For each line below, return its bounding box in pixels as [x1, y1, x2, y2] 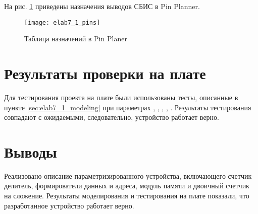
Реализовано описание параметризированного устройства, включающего [4, 170, 226, 181]
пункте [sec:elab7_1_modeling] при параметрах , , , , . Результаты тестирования [4, 102, 251, 112]
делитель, [4, 180, 33, 191]
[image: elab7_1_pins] [24, 19, 100, 26]
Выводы [4, 141, 57, 162]
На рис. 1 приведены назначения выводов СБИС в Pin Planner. [4, 1, 200, 11]
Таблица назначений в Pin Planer [24, 33, 127, 44]
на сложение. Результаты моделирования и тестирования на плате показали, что [4, 190, 249, 201]
